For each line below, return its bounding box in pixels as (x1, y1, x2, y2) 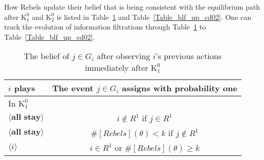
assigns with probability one (122, 82, 237, 94)
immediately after (84, 62, 148, 74)
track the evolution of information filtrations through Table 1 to (4, 21, 206, 32)
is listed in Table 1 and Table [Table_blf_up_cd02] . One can (56, 11, 252, 22)
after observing (97, 50, 150, 62)
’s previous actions (156, 50, 222, 62)
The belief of (24, 50, 70, 62)
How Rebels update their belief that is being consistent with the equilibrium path (4, 2, 260, 12)
